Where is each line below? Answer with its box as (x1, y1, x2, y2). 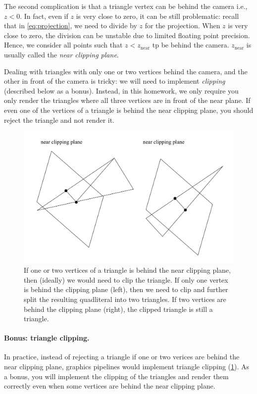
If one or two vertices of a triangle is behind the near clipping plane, (24, 265, 231, 275)
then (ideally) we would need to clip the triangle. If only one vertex (24, 274, 228, 285)
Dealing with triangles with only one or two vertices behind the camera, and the (4, 66, 248, 76)
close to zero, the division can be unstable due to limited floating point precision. (4, 30, 250, 40)
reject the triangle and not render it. (4, 114, 115, 125)
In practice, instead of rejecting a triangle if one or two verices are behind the (4, 351, 240, 362)
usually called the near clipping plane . (4, 49, 119, 59)
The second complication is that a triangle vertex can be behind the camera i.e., (4, 1, 248, 11)
